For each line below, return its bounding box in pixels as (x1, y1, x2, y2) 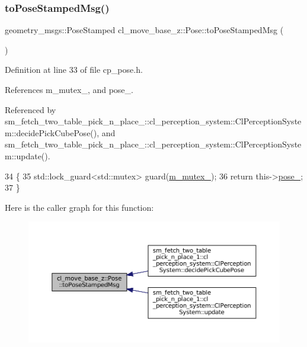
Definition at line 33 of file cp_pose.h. (5, 63, 143, 76)
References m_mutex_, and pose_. (5, 83, 133, 95)
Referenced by (5, 103, 56, 115)
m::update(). (5, 149, 50, 162)
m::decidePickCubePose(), (5, 126, 100, 139)
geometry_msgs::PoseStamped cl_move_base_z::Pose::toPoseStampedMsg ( (5, 24, 284, 36)
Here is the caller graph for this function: (5, 201, 154, 213)
